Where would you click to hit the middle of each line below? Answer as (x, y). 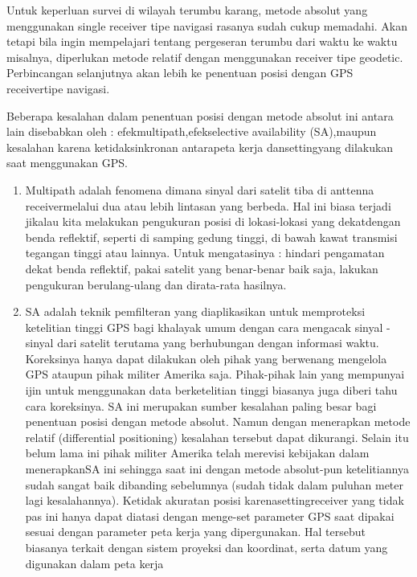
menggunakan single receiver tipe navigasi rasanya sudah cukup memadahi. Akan (207, 25)
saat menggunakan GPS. (67, 163)
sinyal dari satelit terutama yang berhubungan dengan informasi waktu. (202, 343)
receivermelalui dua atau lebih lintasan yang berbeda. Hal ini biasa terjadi (208, 205)
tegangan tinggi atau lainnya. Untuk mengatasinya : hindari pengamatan (205, 253)
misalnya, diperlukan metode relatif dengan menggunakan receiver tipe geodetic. (205, 57)
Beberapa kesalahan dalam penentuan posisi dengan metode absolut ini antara (200, 115)
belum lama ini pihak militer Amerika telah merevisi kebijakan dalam (197, 453)
